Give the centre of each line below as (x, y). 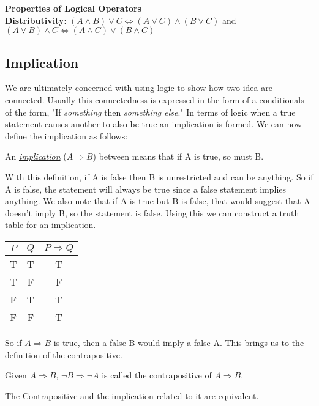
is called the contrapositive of (157, 375)
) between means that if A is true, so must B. (178, 156)
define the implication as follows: (66, 135)
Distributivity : (36, 20)
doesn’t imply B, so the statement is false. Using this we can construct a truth (152, 212)
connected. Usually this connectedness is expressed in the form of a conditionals (155, 99)
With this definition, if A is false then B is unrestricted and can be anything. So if (159, 176)
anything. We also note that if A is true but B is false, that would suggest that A (158, 201)
